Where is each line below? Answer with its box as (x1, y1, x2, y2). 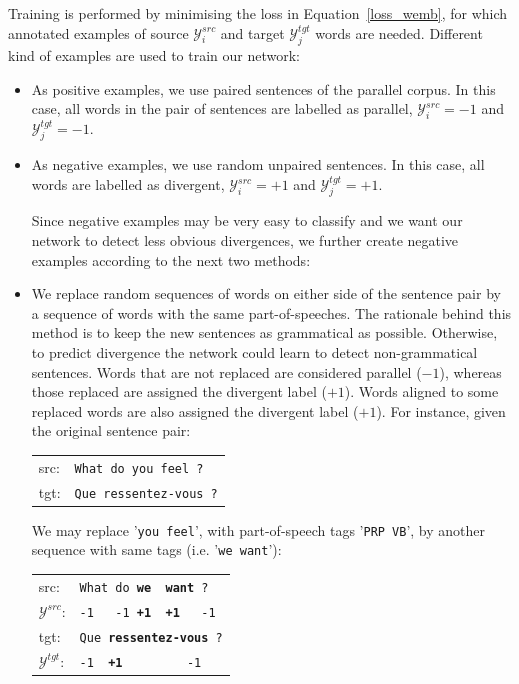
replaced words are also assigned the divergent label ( (31, 400, 359, 421)
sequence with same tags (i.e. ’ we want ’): (31, 539, 282, 560)
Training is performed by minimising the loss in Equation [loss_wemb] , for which (8, 3, 508, 23)
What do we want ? (79, 580, 209, 595)
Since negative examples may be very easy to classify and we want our (31, 210, 463, 231)
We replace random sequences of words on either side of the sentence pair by (31, 283, 501, 304)
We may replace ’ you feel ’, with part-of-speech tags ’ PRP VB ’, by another (31, 519, 486, 540)
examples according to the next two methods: (31, 249, 311, 270)
